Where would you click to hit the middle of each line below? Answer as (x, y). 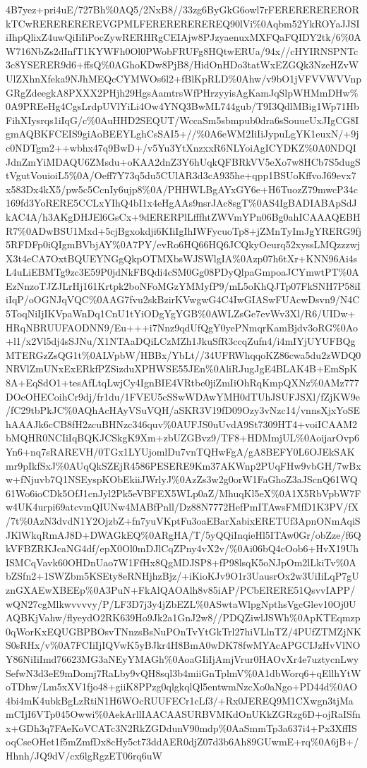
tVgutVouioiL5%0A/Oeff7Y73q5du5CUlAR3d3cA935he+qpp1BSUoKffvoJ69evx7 (181, 175)
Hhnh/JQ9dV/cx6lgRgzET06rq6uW (84, 756)
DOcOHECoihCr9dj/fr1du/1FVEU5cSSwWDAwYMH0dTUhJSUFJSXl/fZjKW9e (183, 396)
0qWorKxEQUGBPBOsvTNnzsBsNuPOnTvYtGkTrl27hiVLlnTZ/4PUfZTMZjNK (183, 631)
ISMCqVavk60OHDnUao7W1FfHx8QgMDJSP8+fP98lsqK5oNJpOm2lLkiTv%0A (181, 562)
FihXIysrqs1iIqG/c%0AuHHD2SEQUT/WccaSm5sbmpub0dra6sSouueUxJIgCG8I (182, 120)
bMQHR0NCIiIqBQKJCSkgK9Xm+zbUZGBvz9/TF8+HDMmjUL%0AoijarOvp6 (182, 438)
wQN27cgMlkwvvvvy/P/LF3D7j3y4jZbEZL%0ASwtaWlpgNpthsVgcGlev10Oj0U (181, 603)
